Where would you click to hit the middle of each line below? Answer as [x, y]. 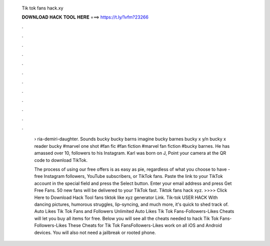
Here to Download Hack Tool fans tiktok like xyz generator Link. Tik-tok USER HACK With [126, 197]
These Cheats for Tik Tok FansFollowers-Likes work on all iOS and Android [145, 225]
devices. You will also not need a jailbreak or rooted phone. [95, 232]
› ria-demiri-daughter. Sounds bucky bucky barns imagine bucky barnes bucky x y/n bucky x [130, 139]
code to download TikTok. [61, 160]
